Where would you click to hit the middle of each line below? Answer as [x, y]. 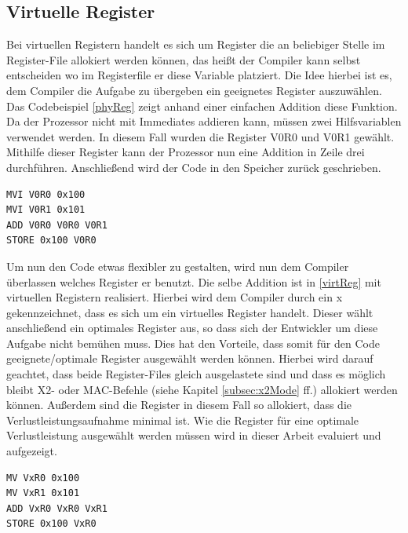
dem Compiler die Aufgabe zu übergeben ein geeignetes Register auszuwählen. [194, 90]
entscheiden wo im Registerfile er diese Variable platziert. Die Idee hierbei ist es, [199, 75]
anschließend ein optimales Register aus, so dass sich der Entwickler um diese [192, 328]
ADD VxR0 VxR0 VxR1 [57, 508]
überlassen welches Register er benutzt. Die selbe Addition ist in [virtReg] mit [194, 281]
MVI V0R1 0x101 [46, 210]
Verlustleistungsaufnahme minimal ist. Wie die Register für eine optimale [183, 420]
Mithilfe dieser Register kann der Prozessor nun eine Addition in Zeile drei [186, 152]
